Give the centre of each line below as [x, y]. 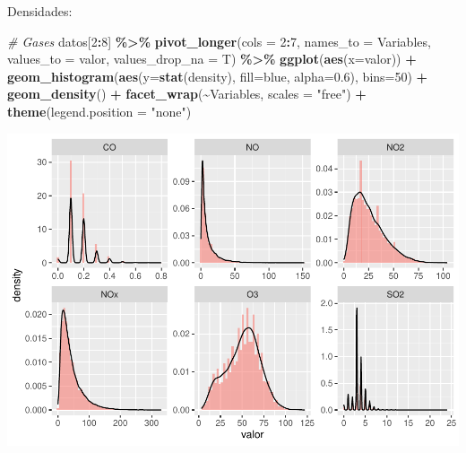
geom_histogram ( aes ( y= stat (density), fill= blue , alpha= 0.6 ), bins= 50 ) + [218, 76]
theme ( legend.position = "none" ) [99, 111]
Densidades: [40, 11]
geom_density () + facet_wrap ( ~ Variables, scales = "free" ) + [187, 94]
